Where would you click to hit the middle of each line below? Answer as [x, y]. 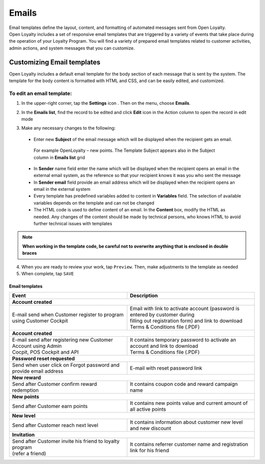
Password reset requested [43, 359]
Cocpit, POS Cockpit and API [45, 352]
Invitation [24, 435]
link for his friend [149, 451]
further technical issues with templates [73, 224]
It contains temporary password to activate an [183, 340]
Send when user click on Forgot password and [66, 365]
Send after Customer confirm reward [54, 384]
